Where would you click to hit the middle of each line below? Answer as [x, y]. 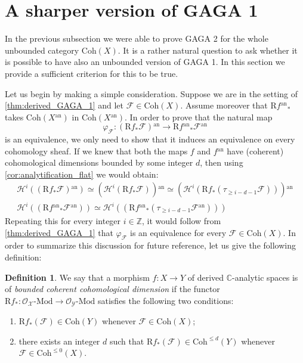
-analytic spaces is [265, 277]
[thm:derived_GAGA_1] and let [64, 105]
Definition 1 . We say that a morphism [77, 277]
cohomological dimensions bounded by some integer [99, 162]
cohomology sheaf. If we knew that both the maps [96, 151]
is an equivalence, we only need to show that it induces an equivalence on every [150, 139]
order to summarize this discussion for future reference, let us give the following [150, 245]
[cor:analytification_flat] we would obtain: [82, 174]
